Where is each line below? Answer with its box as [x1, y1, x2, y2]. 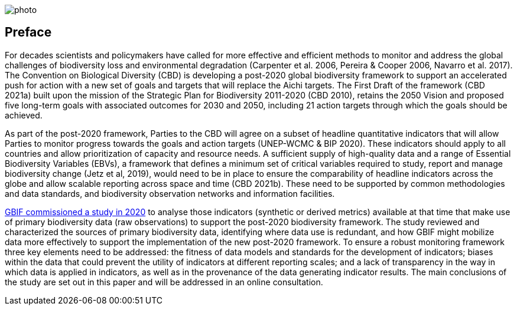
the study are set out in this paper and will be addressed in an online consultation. [5, 276, 323, 287]
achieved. [5, 110, 43, 120]
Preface [5, 25, 52, 40]
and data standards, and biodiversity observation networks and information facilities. [5, 188, 335, 199]
